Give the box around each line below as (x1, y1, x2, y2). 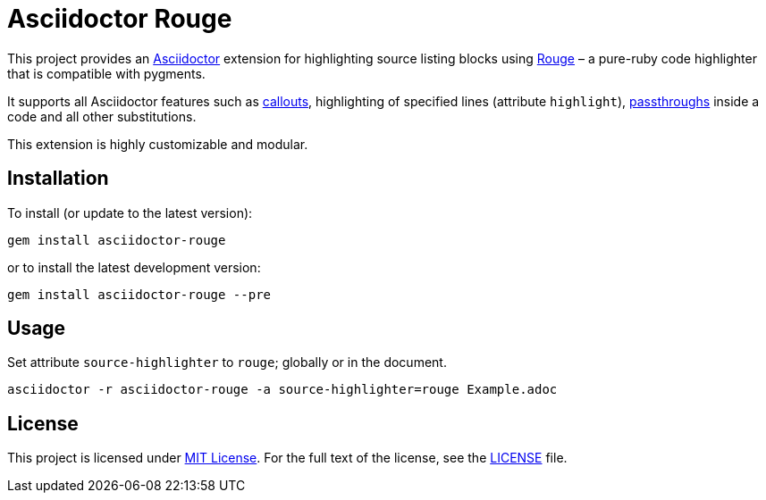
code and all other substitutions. (7, 108, 197, 124)
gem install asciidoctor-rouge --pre (7, 287, 272, 302)
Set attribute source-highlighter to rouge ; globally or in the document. (7, 354, 447, 371)
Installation (7, 167, 109, 190)
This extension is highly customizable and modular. (7, 136, 308, 152)
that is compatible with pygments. (7, 65, 206, 81)
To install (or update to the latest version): (7, 204, 253, 221)
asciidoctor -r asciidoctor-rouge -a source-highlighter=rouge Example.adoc (7, 382, 558, 397)
